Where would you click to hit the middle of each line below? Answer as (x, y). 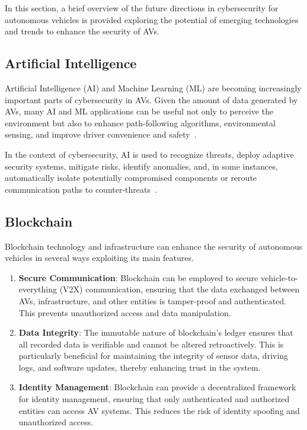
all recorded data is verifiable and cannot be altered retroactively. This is (151, 344)
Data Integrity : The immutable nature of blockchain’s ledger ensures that (156, 332)
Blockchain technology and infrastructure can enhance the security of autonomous (154, 246)
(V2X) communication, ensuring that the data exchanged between (180, 289)
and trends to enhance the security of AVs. (82, 31)
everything (38, 289)
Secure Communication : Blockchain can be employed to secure (138, 277)
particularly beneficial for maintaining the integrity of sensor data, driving (153, 356)
